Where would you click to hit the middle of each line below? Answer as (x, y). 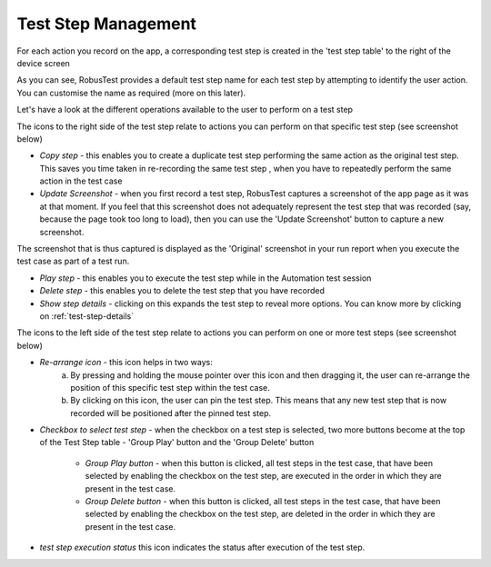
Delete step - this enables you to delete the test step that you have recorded (182, 291)
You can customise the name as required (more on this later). (131, 93)
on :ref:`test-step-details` (87, 316)
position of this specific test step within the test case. (170, 387)
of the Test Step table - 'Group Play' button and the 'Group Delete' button (177, 443)
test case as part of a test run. (73, 261)
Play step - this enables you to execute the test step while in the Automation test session (205, 278)
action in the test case (81, 181)
